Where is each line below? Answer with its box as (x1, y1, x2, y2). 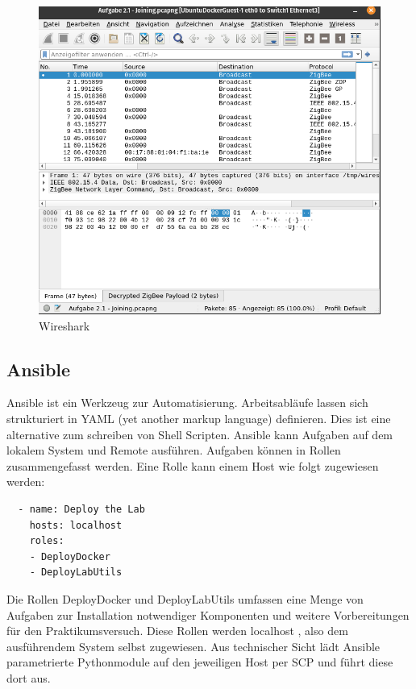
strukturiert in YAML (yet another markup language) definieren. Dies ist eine (6, 410, 391, 427)
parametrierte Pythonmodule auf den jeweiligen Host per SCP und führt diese (6, 654, 393, 670)
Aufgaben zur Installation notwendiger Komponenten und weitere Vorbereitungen (6, 606, 410, 623)
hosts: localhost (29, 519, 123, 531)
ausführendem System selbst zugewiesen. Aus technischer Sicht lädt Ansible (6, 637, 381, 654)
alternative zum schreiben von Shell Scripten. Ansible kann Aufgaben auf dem (6, 425, 393, 442)
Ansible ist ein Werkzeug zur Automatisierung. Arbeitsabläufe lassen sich (6, 394, 368, 411)
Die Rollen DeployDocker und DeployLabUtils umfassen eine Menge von (6, 590, 364, 607)
